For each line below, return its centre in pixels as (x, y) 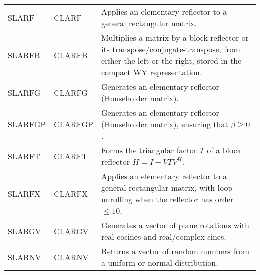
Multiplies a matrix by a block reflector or (175, 37)
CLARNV (71, 257)
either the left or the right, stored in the (171, 60)
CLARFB (71, 55)
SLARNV (25, 257)
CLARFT (71, 156)
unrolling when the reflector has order (167, 199)
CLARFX (71, 193)
